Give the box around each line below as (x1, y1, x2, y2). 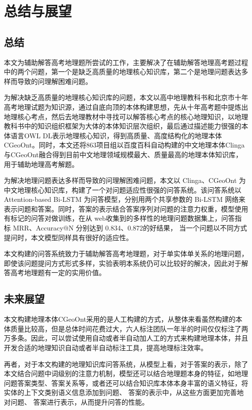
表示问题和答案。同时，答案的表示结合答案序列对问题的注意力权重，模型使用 (4, 203, 248, 213)
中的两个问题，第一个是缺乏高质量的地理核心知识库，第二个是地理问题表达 (4, 66, 241, 77)
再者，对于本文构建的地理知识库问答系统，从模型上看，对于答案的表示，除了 (4, 359, 248, 369)
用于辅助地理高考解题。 (4, 159, 79, 169)
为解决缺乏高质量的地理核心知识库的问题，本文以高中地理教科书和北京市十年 (4, 92, 248, 102)
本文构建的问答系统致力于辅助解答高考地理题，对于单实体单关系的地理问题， (4, 248, 248, 259)
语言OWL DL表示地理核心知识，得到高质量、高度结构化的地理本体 (10, 130, 222, 140)
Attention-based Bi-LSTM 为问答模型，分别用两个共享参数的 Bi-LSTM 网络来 (4, 194, 246, 204)
